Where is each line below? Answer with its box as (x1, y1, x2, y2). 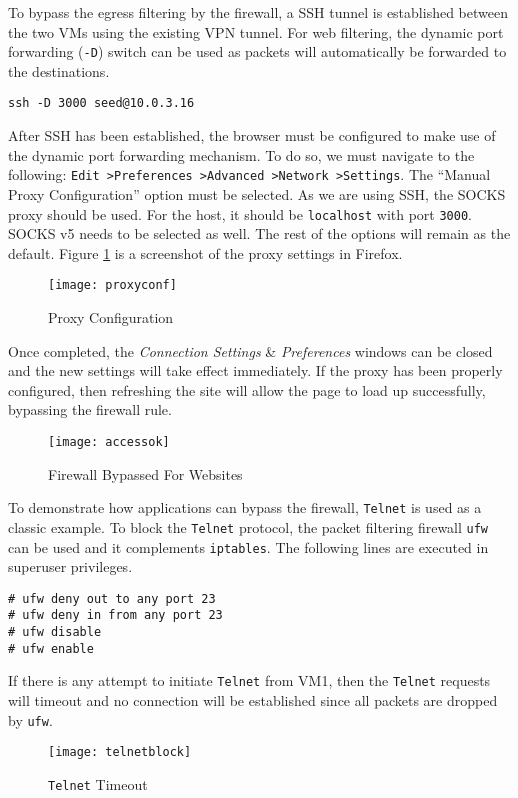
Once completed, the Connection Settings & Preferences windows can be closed (8, 340, 493, 361)
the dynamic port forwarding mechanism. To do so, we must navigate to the (8, 144, 475, 165)
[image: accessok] (48, 435, 170, 449)
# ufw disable (8, 625, 102, 640)
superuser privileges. (8, 556, 133, 577)
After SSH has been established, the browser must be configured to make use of (8, 125, 496, 146)
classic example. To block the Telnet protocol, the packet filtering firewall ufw (8, 516, 489, 537)
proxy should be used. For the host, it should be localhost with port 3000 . (8, 203, 472, 224)
